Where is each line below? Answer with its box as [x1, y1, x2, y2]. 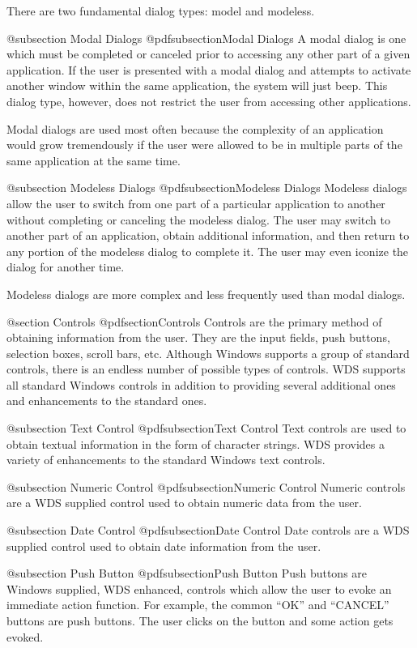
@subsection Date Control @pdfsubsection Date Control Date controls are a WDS [6, 522, 410, 539]
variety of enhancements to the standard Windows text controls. [6, 451, 326, 468]
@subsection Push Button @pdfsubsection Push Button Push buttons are [6, 565, 368, 582]
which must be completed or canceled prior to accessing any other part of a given [6, 45, 411, 62]
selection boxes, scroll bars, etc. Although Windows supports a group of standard [6, 344, 410, 361]
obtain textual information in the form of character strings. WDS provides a [6, 435, 385, 452]
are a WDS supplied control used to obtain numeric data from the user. [6, 494, 362, 511]
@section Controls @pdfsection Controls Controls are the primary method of [6, 313, 382, 330]
